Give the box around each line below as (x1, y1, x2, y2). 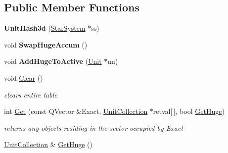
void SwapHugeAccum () (4, 39, 88, 50)
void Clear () (4, 72, 43, 83)
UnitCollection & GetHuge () (4, 139, 93, 150)
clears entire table (4, 89, 57, 100)
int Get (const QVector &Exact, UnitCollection (4, 106, 148, 116)
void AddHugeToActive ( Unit (4, 56, 102, 66)
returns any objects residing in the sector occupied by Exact (4, 122, 183, 133)
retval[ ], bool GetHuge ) (153, 106, 225, 116)
